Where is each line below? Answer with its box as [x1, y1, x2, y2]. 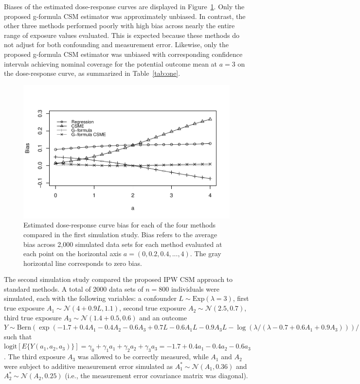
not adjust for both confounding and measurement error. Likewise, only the [4, 39, 229, 50]
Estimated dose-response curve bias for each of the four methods [23, 220, 216, 230]
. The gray [190, 248, 221, 259]
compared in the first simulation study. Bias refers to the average [23, 229, 217, 239]
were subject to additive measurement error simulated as [4, 361, 173, 371]
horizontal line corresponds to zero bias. [23, 258, 142, 268]
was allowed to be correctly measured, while [77, 351, 209, 362]
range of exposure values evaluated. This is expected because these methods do [4, 30, 239, 40]
